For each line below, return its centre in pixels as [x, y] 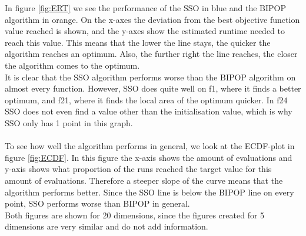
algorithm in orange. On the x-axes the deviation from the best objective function [152, 19]
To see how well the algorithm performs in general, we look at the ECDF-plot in [150, 146]
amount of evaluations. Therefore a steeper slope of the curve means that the [144, 180]
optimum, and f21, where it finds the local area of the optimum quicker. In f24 [146, 100]
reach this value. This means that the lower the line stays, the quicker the [138, 42]
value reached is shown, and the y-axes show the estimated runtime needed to [145, 31]
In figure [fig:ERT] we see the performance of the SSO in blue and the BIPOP [145, 8]
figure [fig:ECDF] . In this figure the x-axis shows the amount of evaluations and [149, 157]
